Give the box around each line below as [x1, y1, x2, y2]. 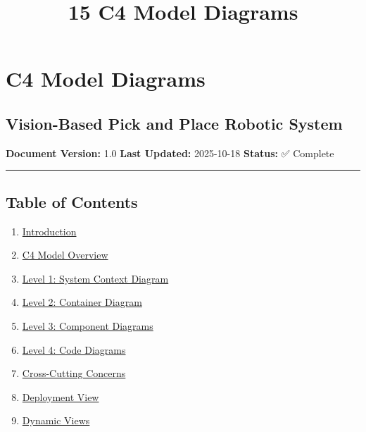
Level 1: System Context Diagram [22, 271, 169, 285]
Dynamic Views [22, 413, 90, 428]
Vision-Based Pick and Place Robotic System [6, 112, 343, 134]
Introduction [22, 223, 77, 238]
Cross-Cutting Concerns [22, 366, 126, 381]
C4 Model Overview [22, 247, 108, 262]
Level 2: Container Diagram [22, 295, 142, 309]
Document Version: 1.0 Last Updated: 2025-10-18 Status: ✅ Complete [6, 145, 334, 160]
